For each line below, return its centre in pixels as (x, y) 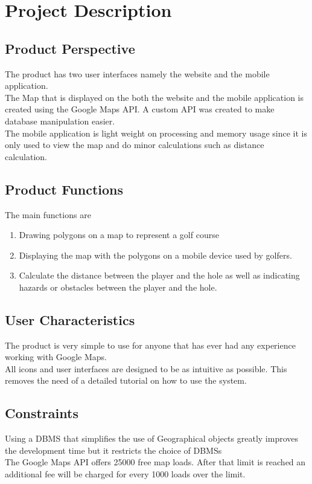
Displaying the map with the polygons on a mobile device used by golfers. (155, 255)
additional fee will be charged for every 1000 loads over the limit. (125, 474)
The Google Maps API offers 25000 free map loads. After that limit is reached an (155, 462)
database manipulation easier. (60, 121)
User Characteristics (70, 319)
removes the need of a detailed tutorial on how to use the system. (126, 380)
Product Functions (64, 189)
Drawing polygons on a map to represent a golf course (119, 235)
